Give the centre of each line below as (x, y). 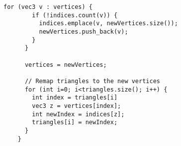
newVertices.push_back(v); (84, 31)
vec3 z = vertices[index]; (77, 106)
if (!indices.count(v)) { (75, 15)
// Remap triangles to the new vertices (92, 81)
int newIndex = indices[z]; (78, 114)
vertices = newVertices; (66, 65)
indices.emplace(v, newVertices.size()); (108, 24)
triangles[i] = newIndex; (75, 122)
